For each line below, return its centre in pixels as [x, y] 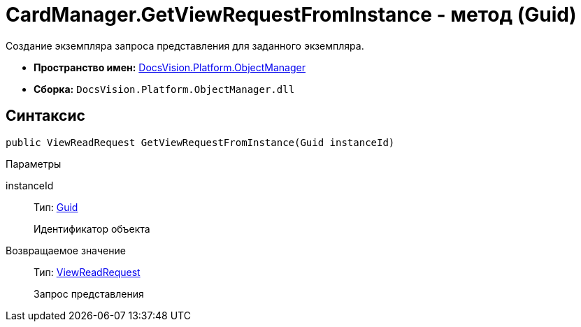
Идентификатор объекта [92, 228]
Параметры [34, 163]
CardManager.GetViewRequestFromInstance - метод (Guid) [291, 15]
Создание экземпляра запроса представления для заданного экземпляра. [185, 45]
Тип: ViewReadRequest [87, 272]
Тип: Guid [56, 207]
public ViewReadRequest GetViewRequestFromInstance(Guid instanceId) [200, 142]
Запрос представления [89, 293]
